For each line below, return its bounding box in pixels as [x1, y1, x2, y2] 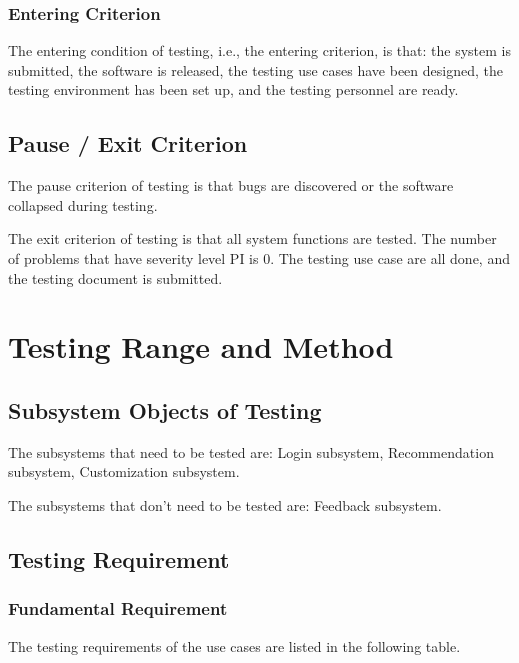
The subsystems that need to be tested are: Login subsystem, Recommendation [8, 441, 494, 462]
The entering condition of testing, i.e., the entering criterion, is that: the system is [8, 40, 511, 61]
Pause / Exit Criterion [8, 128, 248, 159]
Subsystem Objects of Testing [8, 394, 322, 425]
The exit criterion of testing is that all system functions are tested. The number [8, 228, 497, 249]
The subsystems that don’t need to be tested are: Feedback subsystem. [8, 494, 442, 515]
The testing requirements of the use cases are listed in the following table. [8, 635, 461, 656]
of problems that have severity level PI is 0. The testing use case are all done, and [8, 247, 510, 268]
